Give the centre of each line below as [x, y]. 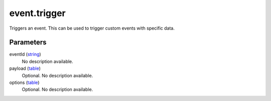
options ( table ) [24, 82]
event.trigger [38, 13]
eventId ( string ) [25, 54]
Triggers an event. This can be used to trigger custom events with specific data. [92, 28]
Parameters [28, 42]
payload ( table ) [25, 68]
